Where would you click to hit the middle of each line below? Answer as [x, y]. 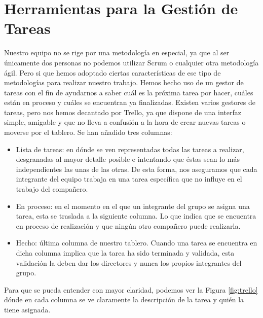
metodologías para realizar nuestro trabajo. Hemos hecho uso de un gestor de [124, 82]
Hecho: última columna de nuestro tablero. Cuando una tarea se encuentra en [137, 243]
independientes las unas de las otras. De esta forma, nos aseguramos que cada [137, 169]
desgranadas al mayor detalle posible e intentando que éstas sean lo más [128, 159]
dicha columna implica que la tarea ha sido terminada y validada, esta [125, 253]
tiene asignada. [27, 309]
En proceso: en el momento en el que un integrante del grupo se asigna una [133, 206]
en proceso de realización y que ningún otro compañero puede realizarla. [128, 225]
